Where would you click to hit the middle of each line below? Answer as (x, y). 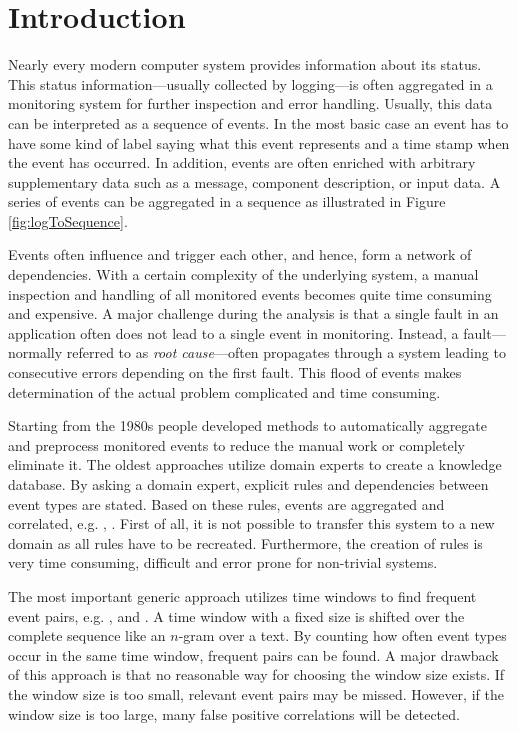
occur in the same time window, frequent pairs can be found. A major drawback (253, 654)
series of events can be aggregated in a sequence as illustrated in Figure (227, 201)
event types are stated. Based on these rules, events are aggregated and (226, 503)
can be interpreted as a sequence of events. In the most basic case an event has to (258, 122)
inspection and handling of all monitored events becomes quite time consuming (250, 293)
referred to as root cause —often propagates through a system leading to (286, 352)
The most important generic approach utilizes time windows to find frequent (242, 595)
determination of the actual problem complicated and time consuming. (224, 391)
